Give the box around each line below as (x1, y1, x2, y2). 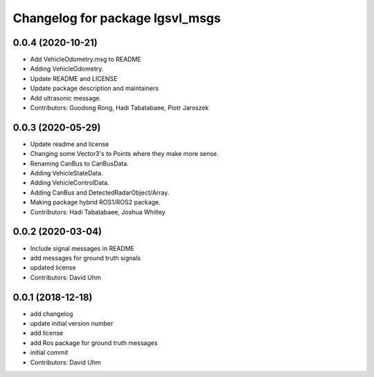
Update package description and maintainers (30, 84, 159, 93)
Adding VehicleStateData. (30, 169, 103, 177)
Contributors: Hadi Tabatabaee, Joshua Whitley (30, 208, 166, 216)
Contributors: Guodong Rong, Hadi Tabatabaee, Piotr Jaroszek (30, 104, 209, 112)
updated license (30, 263, 76, 272)
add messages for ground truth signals (30, 254, 141, 262)
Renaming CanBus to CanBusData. (30, 159, 130, 168)
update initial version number (30, 319, 114, 328)
